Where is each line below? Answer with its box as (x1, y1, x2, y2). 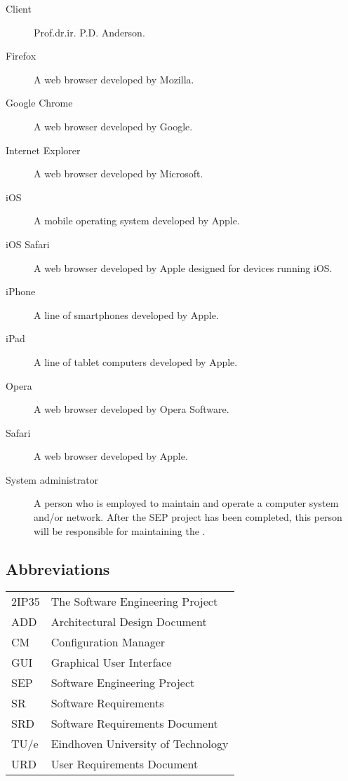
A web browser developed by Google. (34, 118, 193, 133)
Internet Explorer (6, 142, 81, 157)
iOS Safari (6, 236, 50, 251)
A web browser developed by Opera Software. (34, 402, 229, 416)
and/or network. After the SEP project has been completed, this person (34, 510, 342, 524)
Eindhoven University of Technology (51, 735, 229, 752)
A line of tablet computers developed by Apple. (34, 354, 238, 369)
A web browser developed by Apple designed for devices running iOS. (34, 260, 333, 275)
